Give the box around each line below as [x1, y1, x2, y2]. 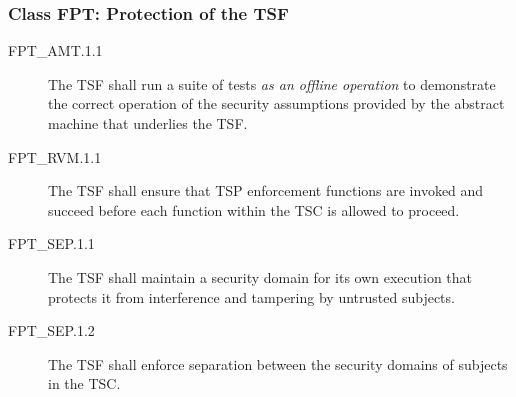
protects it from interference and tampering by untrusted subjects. [48, 286, 455, 307]
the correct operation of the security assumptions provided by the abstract [48, 93, 505, 114]
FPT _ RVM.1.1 [8, 146, 102, 167]
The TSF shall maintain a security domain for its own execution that [48, 266, 473, 287]
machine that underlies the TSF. [48, 113, 248, 133]
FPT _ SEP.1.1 [8, 233, 95, 254]
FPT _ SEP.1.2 [8, 320, 95, 341]
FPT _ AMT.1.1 [8, 40, 103, 61]
